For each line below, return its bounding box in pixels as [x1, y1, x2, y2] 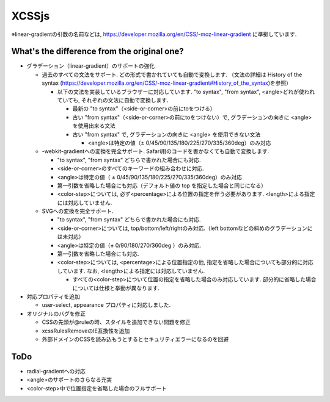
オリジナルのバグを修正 [26, 310, 86, 317]
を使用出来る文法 [72, 122, 116, 129]
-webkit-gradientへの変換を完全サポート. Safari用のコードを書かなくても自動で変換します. [42, 148, 269, 155]
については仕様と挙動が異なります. [72, 284, 160, 292]
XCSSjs [11, 9, 50, 23]
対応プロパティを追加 [26, 293, 81, 300]
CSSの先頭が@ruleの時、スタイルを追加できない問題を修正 [42, 318, 191, 326]
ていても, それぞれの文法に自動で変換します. [57, 96, 169, 104]
